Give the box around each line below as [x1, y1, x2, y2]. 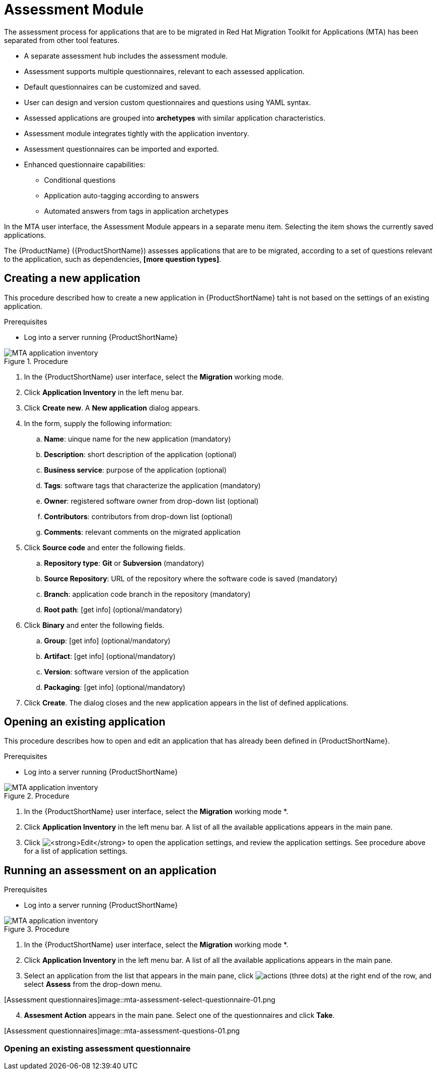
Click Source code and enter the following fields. [24, 543, 185, 552]
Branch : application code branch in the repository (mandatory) [44, 589, 251, 598]
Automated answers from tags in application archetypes [44, 206, 228, 215]
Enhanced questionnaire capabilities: [24, 160, 145, 169]
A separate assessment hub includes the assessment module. [24, 51, 228, 60]
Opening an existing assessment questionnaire [4, 1043, 191, 1053]
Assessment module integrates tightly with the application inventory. [24, 129, 249, 138]
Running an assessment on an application [4, 864, 216, 877]
